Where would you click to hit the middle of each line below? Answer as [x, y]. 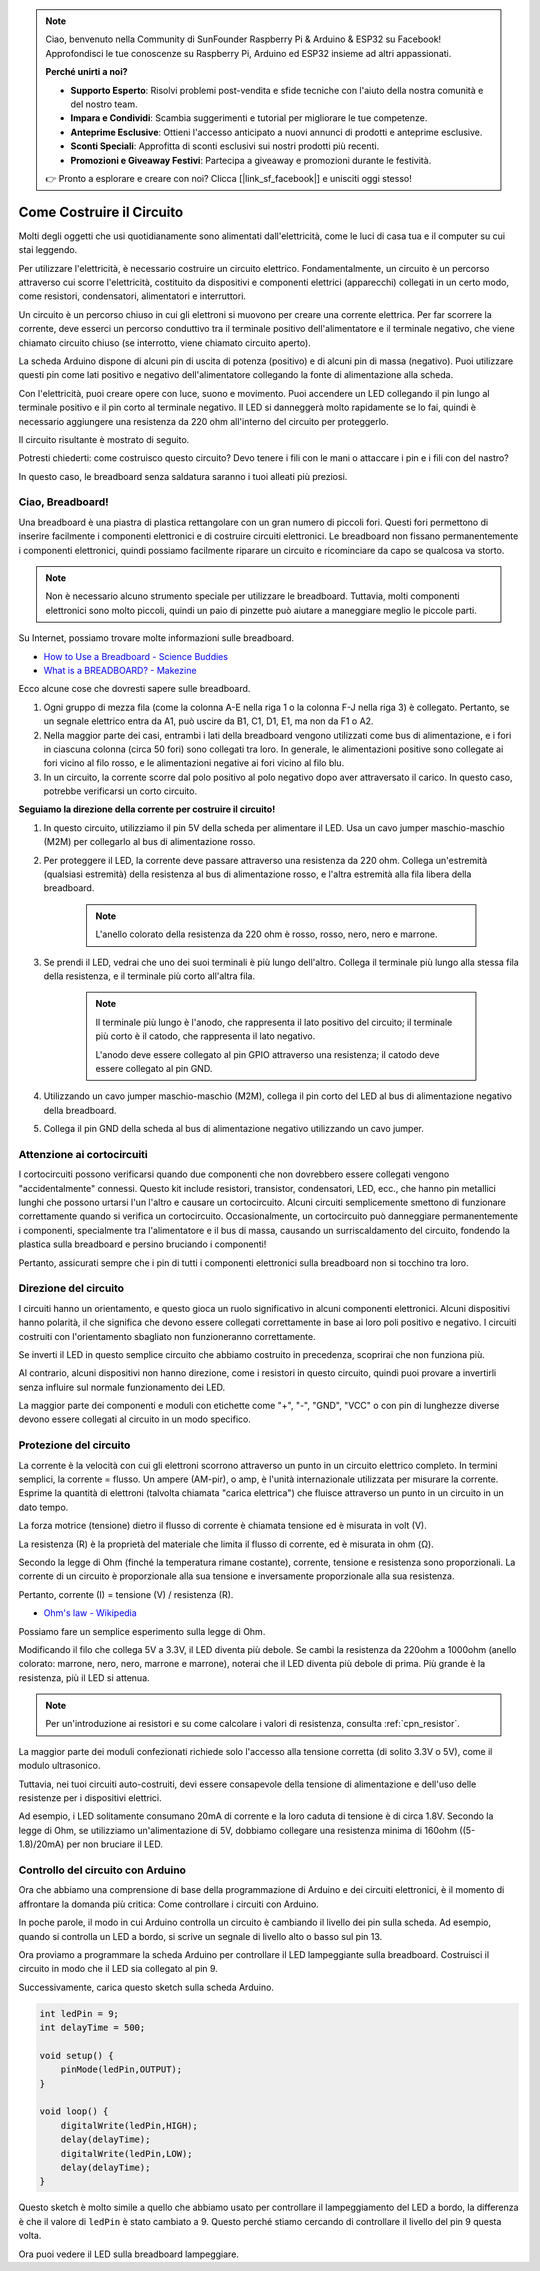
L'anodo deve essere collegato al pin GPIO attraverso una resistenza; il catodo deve [267, 1054]
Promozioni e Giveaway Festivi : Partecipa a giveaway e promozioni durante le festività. [251, 160]
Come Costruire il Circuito [101, 211]
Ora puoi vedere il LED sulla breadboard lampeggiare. [129, 2254]
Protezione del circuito [74, 1445]
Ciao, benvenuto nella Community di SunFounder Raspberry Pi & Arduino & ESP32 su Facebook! [243, 39]
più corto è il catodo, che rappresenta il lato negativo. [205, 1036]
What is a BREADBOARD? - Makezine [120, 670]
